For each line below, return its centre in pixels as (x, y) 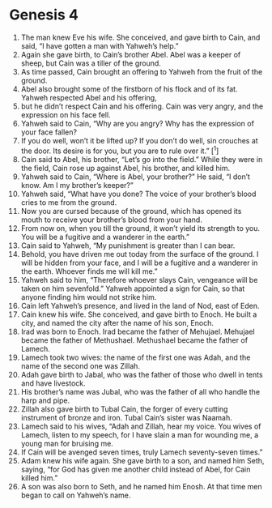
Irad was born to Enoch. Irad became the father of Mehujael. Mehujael (138, 331)
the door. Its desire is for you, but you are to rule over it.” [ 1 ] (120, 150)
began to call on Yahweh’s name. (76, 495)
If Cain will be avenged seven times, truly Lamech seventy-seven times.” (142, 452)
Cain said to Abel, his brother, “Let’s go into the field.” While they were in (142, 159)
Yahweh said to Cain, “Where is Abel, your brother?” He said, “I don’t (135, 177)
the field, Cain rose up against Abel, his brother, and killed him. (125, 168)
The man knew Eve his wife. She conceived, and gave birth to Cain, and (140, 37)
